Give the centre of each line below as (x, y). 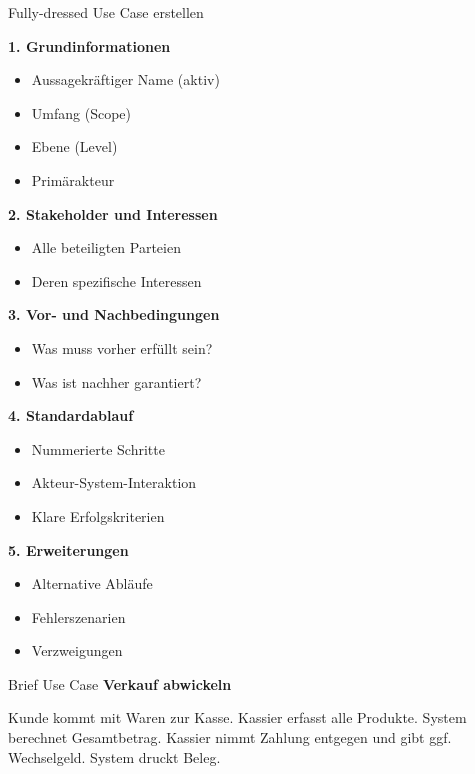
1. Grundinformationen (89, 45)
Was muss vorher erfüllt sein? (122, 347)
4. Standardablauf (71, 415)
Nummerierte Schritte (98, 448)
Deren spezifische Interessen (116, 280)
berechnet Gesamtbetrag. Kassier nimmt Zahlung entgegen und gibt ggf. (230, 737)
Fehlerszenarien (78, 616)
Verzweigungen (77, 650)
